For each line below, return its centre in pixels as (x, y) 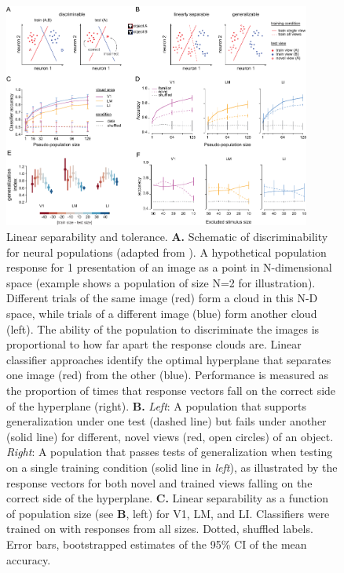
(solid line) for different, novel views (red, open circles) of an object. (170, 436)
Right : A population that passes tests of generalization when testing (170, 452)
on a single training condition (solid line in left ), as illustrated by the (172, 467)
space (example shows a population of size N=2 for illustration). (161, 282)
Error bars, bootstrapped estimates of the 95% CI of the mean (157, 544)
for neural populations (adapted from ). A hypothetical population (167, 252)
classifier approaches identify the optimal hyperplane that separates (169, 359)
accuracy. (29, 559)
